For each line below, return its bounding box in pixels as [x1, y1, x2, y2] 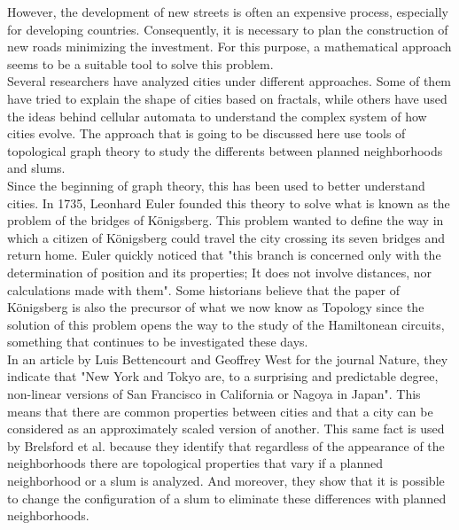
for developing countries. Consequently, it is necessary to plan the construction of [7, 19, 448, 38]
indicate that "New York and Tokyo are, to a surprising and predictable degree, [7, 367, 439, 386]
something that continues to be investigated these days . [7, 332, 308, 351]
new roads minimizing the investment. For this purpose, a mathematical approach [7, 37, 452, 56]
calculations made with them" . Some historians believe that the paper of [7, 280, 401, 299]
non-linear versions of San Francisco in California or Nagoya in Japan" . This [7, 385, 421, 403]
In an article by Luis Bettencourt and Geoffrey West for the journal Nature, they [7, 349, 448, 368]
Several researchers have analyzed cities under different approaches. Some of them [7, 72, 452, 90]
